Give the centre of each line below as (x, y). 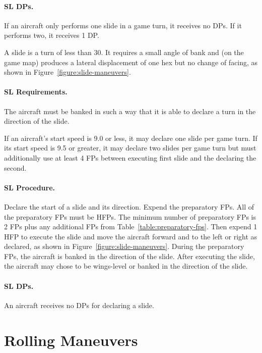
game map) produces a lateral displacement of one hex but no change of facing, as (131, 62)
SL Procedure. (30, 187)
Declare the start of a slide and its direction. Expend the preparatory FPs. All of (129, 206)
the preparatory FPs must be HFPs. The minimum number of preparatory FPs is (130, 216)
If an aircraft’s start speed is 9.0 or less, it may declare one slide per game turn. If (131, 138)
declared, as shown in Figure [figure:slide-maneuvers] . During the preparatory (124, 246)
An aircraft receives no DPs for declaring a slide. (79, 305)
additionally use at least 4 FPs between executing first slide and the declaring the (130, 157)
